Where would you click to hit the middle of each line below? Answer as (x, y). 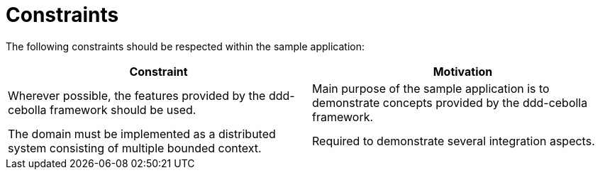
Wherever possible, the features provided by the (137, 95)
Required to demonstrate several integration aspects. (454, 141)
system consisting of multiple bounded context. (135, 148)
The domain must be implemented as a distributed (142, 134)
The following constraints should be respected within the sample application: (185, 46)
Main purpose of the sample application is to (431, 88)
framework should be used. (123, 109)
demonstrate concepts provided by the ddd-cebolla (450, 102)
